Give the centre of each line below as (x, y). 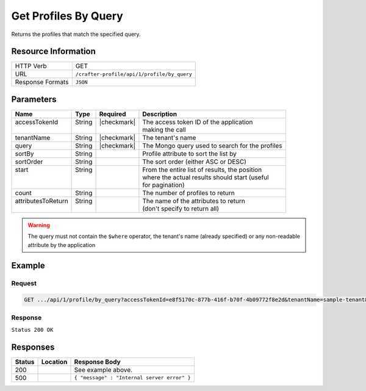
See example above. (103, 370)
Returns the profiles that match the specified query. (76, 34)
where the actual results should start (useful (206, 177)
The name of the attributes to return (194, 201)
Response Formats (42, 82)
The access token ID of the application (198, 122)
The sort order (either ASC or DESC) (195, 162)
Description (160, 114)
